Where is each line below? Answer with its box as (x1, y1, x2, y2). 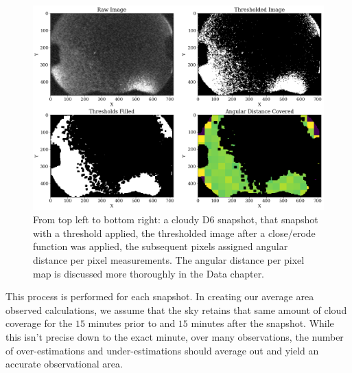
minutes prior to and (88, 316, 176, 330)
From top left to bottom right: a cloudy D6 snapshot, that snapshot (33, 212, 318, 227)
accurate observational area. (5, 357, 123, 371)
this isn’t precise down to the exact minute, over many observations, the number (5, 329, 344, 343)
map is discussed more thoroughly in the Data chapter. (33, 266, 265, 280)
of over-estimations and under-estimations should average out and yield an (5, 343, 319, 357)
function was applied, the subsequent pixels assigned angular (33, 239, 288, 253)
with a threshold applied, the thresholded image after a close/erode (33, 225, 316, 240)
